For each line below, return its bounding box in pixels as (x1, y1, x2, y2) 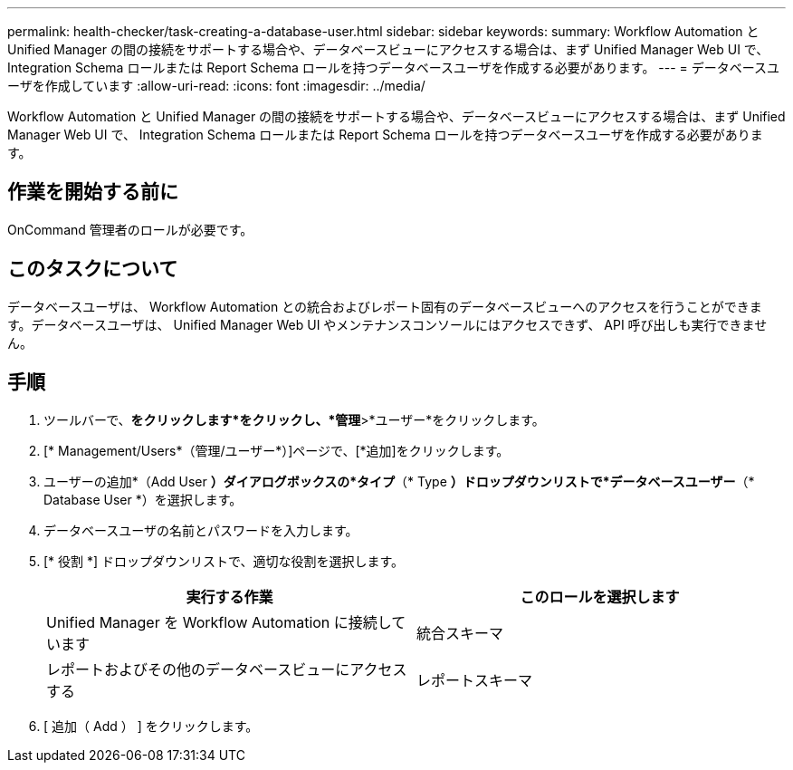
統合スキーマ (416, 623, 504, 642)
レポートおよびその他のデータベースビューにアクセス (46, 659, 407, 679)
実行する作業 (186, 587, 273, 606)
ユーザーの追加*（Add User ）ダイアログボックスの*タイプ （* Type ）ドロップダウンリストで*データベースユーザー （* (43, 473, 755, 489)
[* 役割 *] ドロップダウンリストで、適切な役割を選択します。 (43, 553, 405, 569)
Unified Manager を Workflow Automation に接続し (46, 612, 392, 631)
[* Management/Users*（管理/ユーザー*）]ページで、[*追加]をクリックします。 (43, 442, 510, 458)
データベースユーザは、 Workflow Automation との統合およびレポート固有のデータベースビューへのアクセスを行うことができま (7, 298, 762, 314)
